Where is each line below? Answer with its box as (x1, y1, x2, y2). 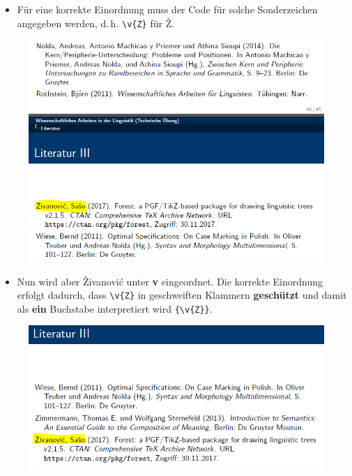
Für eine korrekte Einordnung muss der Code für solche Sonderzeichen (17, 2, 318, 16)
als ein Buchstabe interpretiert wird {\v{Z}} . (17, 301, 213, 315)
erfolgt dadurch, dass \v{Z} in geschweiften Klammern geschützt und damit (17, 288, 347, 302)
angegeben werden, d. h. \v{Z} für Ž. (17, 15, 175, 30)
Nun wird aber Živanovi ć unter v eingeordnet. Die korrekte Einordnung (17, 274, 323, 288)
